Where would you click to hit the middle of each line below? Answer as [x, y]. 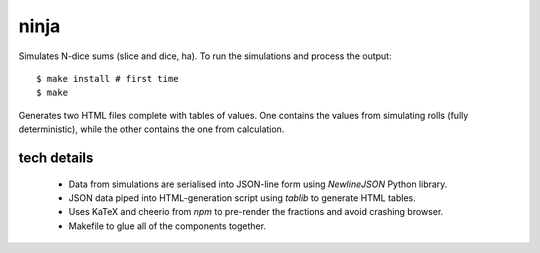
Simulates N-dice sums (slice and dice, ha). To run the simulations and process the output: [205, 56]
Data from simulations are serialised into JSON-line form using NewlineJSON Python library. [258, 184]
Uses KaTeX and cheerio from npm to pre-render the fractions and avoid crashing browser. [256, 212]
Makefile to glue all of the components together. [167, 226]
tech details [56, 157]
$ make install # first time [107, 78]
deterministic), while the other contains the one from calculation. [151, 129]
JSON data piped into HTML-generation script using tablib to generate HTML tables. [242, 197]
